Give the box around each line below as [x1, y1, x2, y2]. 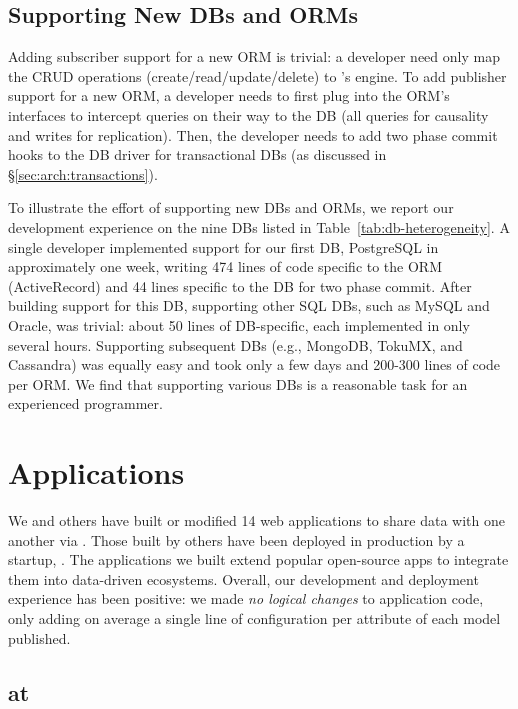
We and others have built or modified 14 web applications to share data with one [8, 510, 505, 531]
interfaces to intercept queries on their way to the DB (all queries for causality [8, 104, 489, 125]
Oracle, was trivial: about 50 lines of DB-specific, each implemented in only [8, 314, 470, 335]
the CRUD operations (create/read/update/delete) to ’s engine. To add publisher [8, 65, 507, 86]
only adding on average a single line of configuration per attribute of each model [8, 607, 501, 628]
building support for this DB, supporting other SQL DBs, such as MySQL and [8, 295, 490, 316]
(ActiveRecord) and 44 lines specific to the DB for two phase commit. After [8, 275, 472, 296]
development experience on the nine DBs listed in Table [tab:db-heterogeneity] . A [8, 216, 510, 237]
